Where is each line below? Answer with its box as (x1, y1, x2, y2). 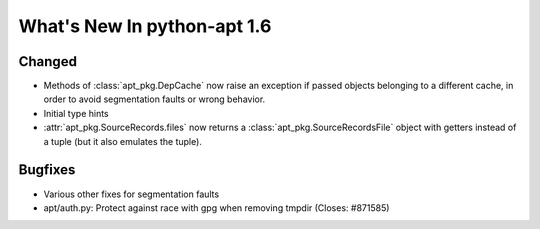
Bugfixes (18, 161, 76, 179)
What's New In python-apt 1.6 (18, 15, 272, 37)
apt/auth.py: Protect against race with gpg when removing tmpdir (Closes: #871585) (43, 201, 390, 214)
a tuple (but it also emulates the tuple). (43, 135, 202, 147)
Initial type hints (43, 107, 109, 119)
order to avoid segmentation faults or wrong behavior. (43, 93, 266, 105)
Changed (18, 53, 77, 70)
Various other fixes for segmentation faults (43, 188, 220, 200)
